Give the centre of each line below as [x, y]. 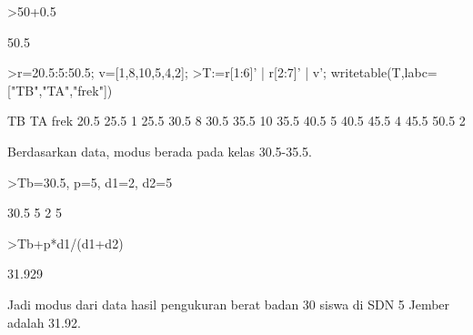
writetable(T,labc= [384, 72]
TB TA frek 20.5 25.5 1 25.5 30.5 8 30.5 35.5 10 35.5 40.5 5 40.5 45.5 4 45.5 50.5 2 [236, 121]
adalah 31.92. [44, 322]
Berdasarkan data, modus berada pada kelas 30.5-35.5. [160, 151]
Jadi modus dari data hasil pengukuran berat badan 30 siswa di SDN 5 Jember [229, 304]
